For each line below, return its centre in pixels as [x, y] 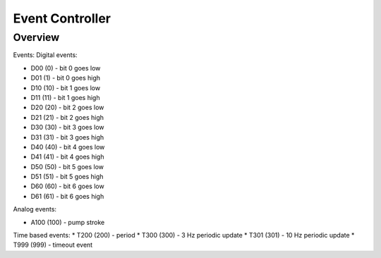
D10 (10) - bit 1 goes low [66, 87]
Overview [36, 37]
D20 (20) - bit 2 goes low [67, 107]
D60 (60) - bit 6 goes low [68, 186]
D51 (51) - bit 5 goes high [67, 177]
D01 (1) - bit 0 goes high [66, 78]
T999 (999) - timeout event [53, 245]
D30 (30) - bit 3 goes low [68, 128]
